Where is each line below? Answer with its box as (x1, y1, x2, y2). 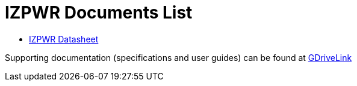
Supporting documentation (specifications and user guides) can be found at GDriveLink (5, 52, 352, 63)
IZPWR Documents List (5, 2, 193, 23)
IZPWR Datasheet (29, 33, 99, 44)
